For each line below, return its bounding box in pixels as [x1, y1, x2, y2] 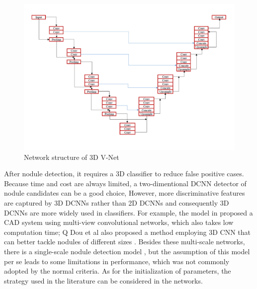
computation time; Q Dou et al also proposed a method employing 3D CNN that [4, 226, 251, 237]
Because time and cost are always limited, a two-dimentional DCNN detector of [4, 178, 247, 188]
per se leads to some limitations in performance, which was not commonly [4, 256, 230, 266]
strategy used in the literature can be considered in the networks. [4, 275, 203, 286]
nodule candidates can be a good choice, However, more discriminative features [4, 188, 245, 198]
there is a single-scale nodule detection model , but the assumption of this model [4, 246, 250, 256]
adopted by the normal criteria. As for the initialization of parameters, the [4, 266, 231, 276]
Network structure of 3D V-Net [24, 151, 119, 162]
